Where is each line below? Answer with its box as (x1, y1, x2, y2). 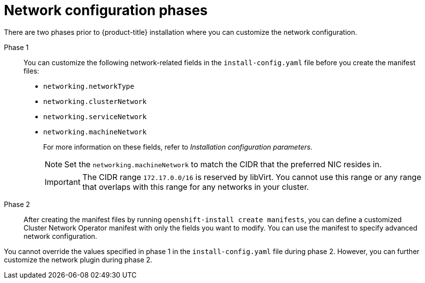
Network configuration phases (4, 2, 208, 19)
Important (45, 177, 80, 187)
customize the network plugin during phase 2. (4, 255, 153, 264)
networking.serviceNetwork (43, 112, 147, 121)
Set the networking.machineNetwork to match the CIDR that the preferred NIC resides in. (64, 159, 382, 169)
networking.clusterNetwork (43, 97, 147, 105)
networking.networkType (43, 82, 134, 90)
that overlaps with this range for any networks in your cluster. (82, 181, 309, 192)
